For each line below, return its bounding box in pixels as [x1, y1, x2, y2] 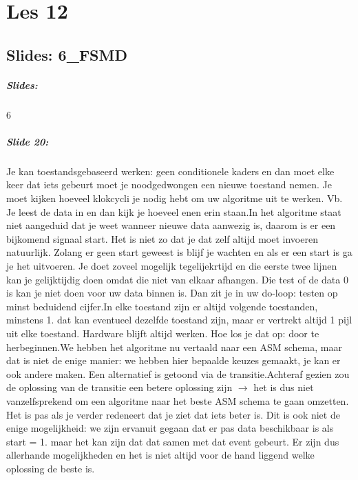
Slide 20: [6, 134, 49, 148]
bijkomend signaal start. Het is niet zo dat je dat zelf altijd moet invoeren [6, 231, 318, 246]
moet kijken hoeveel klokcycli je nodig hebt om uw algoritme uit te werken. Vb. [6, 191, 343, 206]
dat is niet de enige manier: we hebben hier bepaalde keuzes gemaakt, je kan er [6, 353, 341, 368]
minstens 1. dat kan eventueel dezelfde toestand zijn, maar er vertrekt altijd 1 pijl [6, 312, 352, 327]
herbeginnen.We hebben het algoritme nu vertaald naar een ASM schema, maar [6, 339, 342, 354]
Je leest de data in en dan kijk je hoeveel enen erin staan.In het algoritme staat [6, 204, 341, 219]
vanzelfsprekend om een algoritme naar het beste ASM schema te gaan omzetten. [6, 393, 349, 408]
